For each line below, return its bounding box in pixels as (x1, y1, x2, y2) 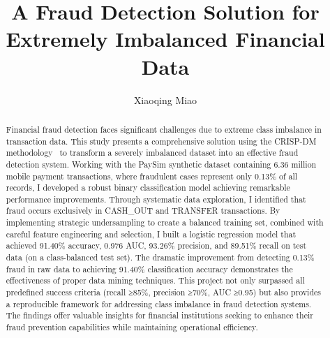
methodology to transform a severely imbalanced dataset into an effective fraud (6, 147, 299, 159)
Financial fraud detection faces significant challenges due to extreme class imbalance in (6, 123, 322, 135)
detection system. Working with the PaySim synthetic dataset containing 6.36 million (6, 158, 317, 170)
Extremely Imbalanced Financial (6, 24, 325, 53)
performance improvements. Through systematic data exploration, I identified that (6, 193, 306, 205)
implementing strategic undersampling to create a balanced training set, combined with (6, 216, 324, 228)
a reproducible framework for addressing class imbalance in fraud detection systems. (6, 297, 312, 309)
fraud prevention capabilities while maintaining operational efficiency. (6, 321, 258, 333)
